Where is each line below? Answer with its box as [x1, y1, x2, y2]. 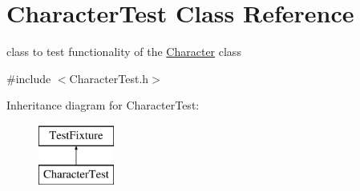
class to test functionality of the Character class [6, 43, 241, 60]
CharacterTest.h [69, 70, 149, 86]
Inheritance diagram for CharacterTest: [6, 97, 200, 113]
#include [6, 70, 51, 86]
